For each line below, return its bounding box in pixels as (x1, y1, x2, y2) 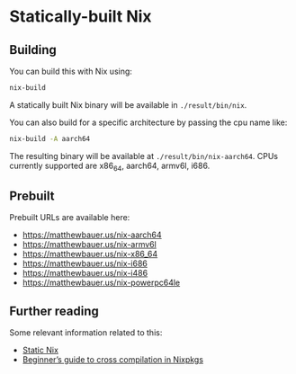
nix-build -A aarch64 (9, 134, 91, 143)
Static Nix (22, 344, 58, 356)
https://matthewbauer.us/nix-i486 (22, 268, 148, 279)
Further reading (9, 303, 99, 318)
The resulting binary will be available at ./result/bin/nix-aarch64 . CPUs (9, 150, 279, 161)
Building (9, 42, 57, 58)
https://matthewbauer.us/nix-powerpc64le (22, 277, 181, 289)
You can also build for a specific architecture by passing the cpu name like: (9, 117, 288, 128)
